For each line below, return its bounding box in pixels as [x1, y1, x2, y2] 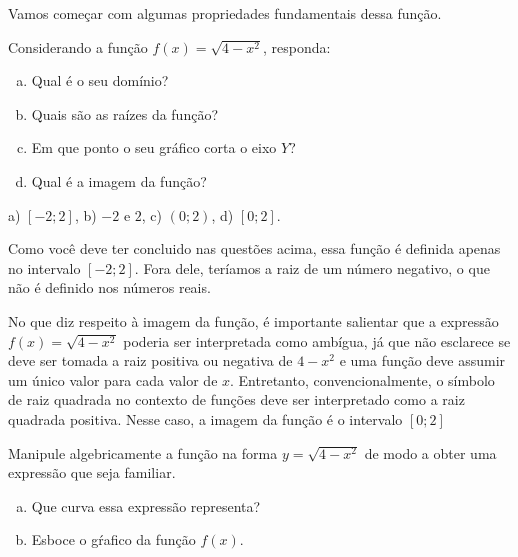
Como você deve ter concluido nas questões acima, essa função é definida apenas [8, 238, 501, 259]
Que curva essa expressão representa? [31, 495, 261, 516]
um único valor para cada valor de [8, 369, 218, 390]
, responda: [263, 36, 331, 57]
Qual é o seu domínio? [31, 70, 169, 91]
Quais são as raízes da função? [31, 103, 219, 124]
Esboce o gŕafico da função [31, 529, 196, 550]
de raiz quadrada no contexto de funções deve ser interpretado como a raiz [8, 389, 465, 410]
